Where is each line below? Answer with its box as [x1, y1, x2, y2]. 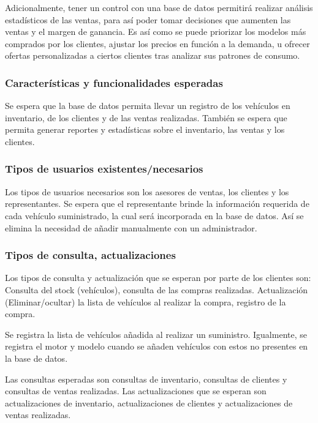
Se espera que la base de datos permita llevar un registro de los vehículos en [5, 99, 290, 112]
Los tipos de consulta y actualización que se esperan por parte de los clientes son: [5, 271, 311, 284]
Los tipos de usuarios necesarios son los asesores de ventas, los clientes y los [5, 185, 289, 198]
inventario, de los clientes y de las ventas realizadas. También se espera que [5, 111, 287, 124]
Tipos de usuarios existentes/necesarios [5, 161, 203, 176]
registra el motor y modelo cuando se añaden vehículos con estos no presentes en [5, 340, 308, 353]
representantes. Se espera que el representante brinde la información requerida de [5, 197, 309, 210]
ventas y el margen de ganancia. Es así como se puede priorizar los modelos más [5, 25, 306, 38]
